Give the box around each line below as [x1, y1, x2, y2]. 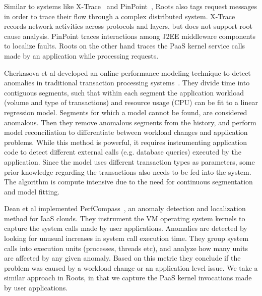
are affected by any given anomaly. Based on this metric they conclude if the [4, 253, 241, 263]
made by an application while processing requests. [4, 50, 159, 61]
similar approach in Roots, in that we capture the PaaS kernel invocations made [4, 272, 252, 283]
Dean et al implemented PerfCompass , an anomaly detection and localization [4, 203, 246, 214]
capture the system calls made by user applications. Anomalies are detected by [4, 223, 247, 233]
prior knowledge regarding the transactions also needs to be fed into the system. [4, 166, 251, 177]
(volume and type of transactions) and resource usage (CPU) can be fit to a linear [4, 97, 258, 108]
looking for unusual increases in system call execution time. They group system [4, 233, 249, 243]
